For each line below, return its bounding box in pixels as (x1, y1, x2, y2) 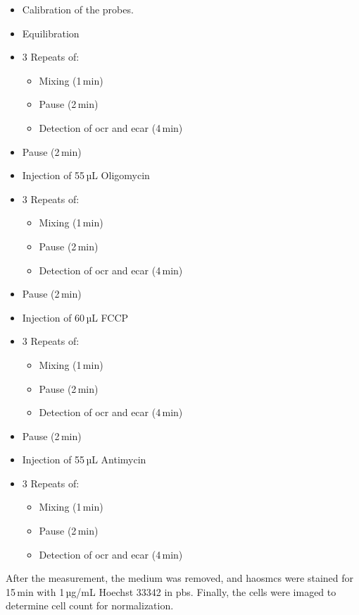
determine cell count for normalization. (6, 598, 174, 613)
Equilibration (22, 25, 80, 40)
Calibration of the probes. (22, 2, 134, 16)
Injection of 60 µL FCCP (22, 310, 129, 324)
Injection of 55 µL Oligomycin (22, 168, 150, 183)
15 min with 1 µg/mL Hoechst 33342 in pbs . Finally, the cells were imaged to (6, 584, 336, 599)
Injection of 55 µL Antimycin (22, 452, 146, 467)
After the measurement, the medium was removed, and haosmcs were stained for (6, 571, 354, 585)
